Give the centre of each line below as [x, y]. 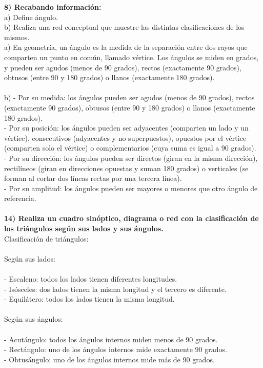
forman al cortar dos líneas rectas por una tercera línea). [93, 178]
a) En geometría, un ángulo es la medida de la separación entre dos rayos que [126, 47]
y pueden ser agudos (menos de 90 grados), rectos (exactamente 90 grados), [123, 67]
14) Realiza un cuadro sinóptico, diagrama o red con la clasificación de [131, 218]
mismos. [17, 37]
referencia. [20, 198]
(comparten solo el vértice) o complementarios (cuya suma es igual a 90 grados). [130, 148]
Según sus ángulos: [34, 319]
